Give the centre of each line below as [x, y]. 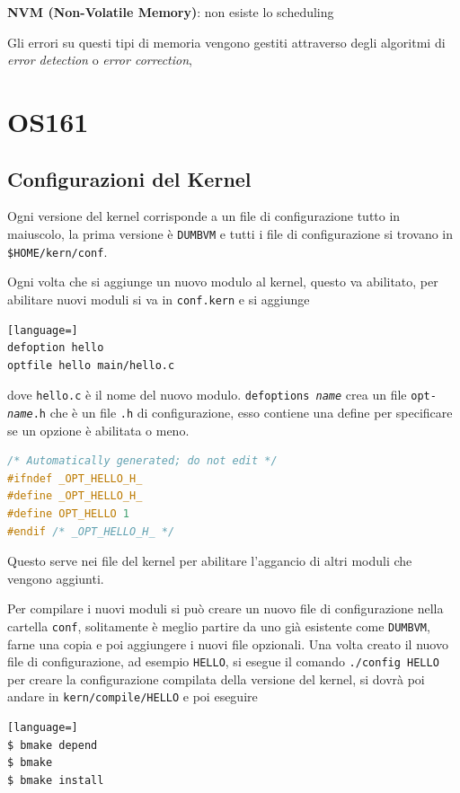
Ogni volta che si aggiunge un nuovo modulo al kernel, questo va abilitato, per [223, 282]
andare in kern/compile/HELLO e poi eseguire [133, 696]
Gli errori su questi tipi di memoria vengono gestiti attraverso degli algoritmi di [226, 42]
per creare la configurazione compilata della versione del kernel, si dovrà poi [216, 678]
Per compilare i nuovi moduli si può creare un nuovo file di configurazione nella [226, 608]
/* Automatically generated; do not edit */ [142, 461]
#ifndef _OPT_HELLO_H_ [75, 478]
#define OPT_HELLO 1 [69, 513]
